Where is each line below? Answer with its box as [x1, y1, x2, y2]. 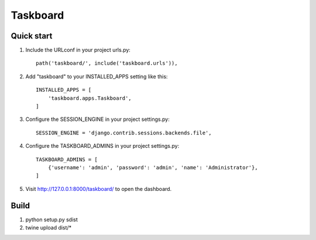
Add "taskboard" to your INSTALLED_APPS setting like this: [25, 73, 168, 80]
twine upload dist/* [25, 224, 72, 231]
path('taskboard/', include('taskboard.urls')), [36, 60, 178, 67]
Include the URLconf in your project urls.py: [25, 47, 131, 54]
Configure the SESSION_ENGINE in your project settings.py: [25, 116, 170, 123]
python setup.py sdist [25, 216, 78, 223]
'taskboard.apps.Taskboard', [47, 95, 132, 102]
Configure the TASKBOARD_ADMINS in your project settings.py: [25, 142, 180, 149]
